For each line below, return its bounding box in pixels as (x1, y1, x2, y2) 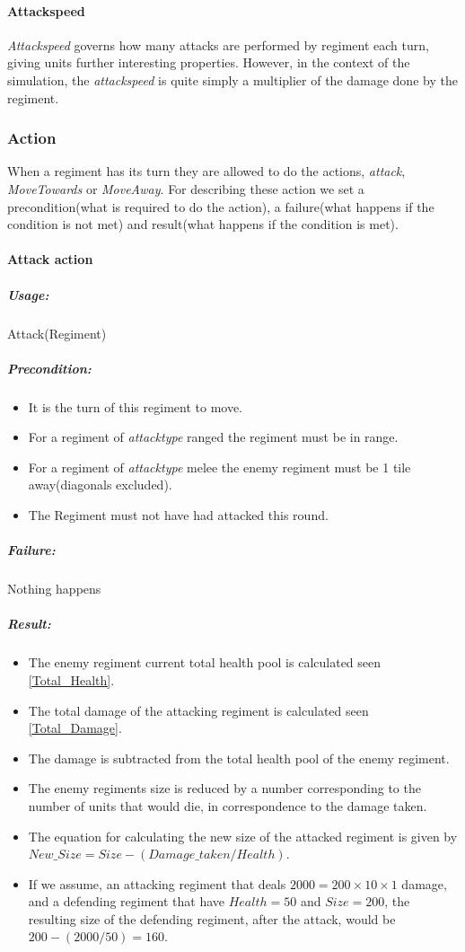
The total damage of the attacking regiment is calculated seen (28, 701, 369, 719)
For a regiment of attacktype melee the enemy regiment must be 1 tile (28, 457, 411, 476)
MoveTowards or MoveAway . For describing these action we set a (7, 179, 364, 198)
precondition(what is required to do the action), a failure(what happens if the (7, 197, 434, 216)
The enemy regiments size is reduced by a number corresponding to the (28, 779, 421, 798)
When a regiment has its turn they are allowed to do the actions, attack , (7, 162, 406, 181)
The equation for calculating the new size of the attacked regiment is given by (28, 826, 458, 845)
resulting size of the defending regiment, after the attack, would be (28, 909, 396, 928)
